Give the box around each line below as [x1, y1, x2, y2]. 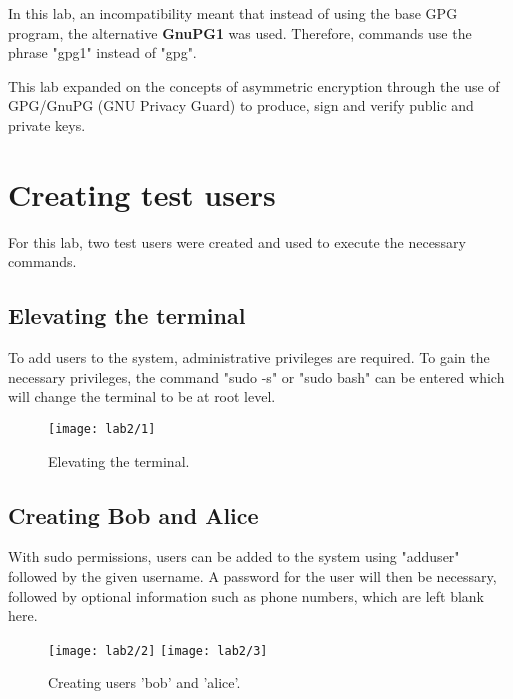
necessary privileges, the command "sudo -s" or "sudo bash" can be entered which [8, 366, 505, 387]
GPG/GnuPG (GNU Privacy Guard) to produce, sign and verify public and [8, 95, 474, 116]
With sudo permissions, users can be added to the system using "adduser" [8, 546, 460, 567]
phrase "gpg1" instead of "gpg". [8, 42, 197, 63]
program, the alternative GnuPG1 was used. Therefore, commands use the [8, 22, 472, 43]
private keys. [8, 114, 86, 135]
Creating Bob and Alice [8, 499, 259, 530]
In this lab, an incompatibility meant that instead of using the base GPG [8, 3, 458, 23]
